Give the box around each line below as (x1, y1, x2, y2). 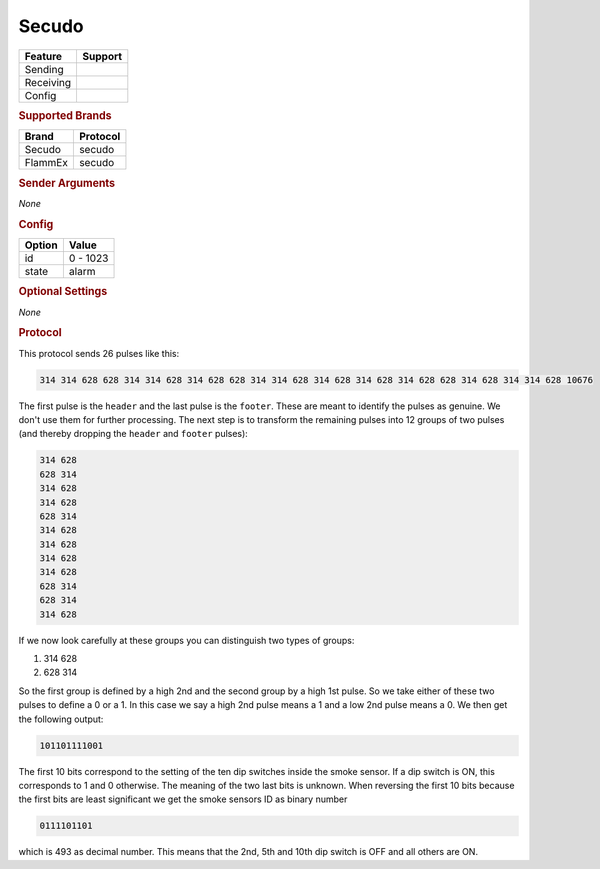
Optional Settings (18, 285, 108, 299)
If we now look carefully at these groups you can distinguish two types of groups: (18, 634, 355, 646)
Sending (24, 62, 64, 76)
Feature (24, 49, 63, 63)
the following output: (18, 713, 104, 725)
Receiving (24, 75, 72, 89)
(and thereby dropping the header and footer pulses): (18, 428, 249, 440)
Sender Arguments (18, 176, 115, 190)
